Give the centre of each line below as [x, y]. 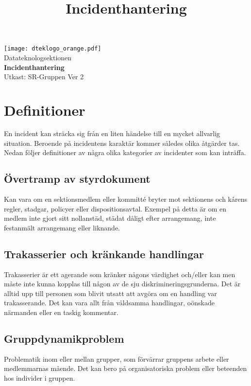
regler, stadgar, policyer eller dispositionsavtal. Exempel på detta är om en [115, 208]
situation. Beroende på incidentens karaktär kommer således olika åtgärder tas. [122, 143]
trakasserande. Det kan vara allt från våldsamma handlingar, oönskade [109, 303]
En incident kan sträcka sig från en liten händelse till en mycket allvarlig [112, 133]
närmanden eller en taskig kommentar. [61, 312]
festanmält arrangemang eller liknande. [62, 227]
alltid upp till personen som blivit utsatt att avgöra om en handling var [110, 293]
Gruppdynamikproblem [64, 338]
